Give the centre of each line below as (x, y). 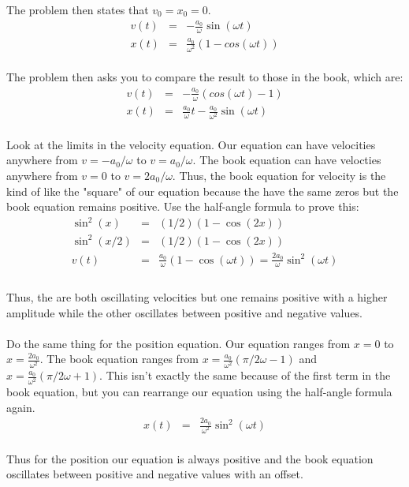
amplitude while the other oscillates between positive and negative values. (184, 312)
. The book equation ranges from (119, 359)
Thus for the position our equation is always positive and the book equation (190, 458)
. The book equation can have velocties (287, 160)
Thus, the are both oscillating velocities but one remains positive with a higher (197, 297)
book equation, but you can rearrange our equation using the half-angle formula (199, 392)
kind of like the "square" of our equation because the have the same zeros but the (203, 191)
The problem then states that (78, 9)
